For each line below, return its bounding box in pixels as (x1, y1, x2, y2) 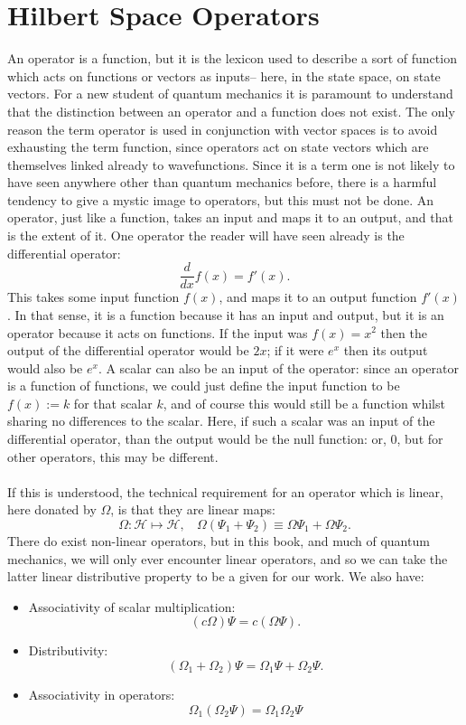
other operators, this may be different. (7, 447, 219, 466)
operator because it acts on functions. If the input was (7, 323, 308, 342)
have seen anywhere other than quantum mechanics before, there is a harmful (7, 173, 437, 192)
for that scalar (73, 393, 153, 412)
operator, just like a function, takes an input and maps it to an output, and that (7, 208, 453, 227)
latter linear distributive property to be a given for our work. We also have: (7, 567, 424, 586)
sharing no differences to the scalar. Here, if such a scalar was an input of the (7, 411, 435, 430)
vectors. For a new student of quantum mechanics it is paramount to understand (7, 84, 453, 103)
